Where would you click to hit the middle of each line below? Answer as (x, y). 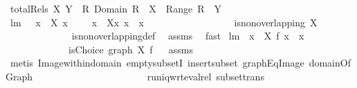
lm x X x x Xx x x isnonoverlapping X (164, 22)
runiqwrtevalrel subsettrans (205, 76)
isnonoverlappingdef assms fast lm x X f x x (188, 36)
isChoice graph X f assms (130, 49)
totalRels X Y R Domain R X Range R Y (116, 8)
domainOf (330, 63)
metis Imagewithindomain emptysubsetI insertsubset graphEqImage (157, 63)
